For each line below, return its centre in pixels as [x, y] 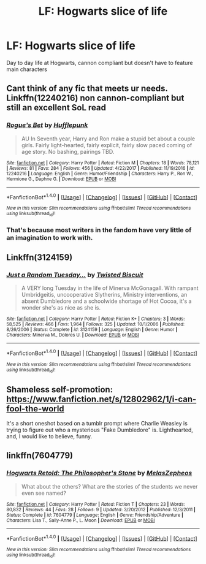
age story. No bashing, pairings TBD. [68, 151]
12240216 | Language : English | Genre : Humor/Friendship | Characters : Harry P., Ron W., [100, 173]
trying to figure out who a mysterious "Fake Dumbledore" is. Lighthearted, [100, 430]
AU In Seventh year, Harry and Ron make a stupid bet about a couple [108, 139]
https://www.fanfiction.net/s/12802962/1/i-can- [101, 399]
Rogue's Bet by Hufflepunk [47, 125]
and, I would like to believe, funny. [49, 436]
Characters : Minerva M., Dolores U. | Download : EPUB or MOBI [73, 335]
